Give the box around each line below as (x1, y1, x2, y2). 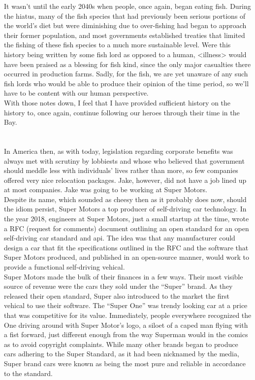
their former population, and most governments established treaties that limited (4, 30, 245, 40)
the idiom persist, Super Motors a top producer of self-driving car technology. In (4, 204, 247, 214)
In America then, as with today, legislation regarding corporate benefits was (4, 145, 233, 156)
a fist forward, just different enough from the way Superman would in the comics (4, 329, 248, 340)
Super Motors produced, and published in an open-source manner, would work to (4, 252, 249, 262)
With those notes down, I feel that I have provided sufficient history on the (4, 97, 231, 107)
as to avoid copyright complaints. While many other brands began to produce (4, 339, 238, 349)
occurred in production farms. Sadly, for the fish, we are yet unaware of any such (4, 69, 248, 79)
